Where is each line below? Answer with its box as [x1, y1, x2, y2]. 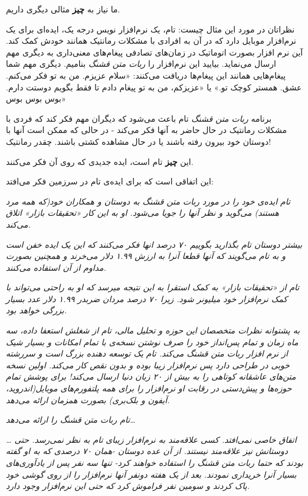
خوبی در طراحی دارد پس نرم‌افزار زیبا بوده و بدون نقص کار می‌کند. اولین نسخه [6, 358, 290, 371]
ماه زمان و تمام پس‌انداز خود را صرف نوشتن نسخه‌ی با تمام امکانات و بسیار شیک [6, 335, 299, 348]
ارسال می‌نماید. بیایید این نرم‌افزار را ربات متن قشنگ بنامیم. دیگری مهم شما [6, 57, 276, 70]
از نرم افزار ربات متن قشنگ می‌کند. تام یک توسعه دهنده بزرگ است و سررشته [6, 347, 288, 359]
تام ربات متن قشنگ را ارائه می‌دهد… [6, 413, 136, 426]
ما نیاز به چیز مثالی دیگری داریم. [6, 3, 120, 15]
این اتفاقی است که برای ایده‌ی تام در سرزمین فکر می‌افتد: [6, 175, 214, 187]
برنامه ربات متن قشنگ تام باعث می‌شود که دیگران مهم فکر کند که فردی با [6, 112, 272, 124]
